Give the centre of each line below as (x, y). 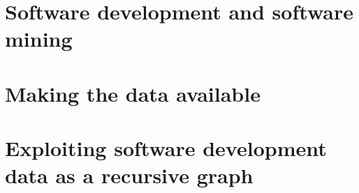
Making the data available (133, 93)
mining (39, 39)
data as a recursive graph (129, 175)
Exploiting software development (166, 148)
